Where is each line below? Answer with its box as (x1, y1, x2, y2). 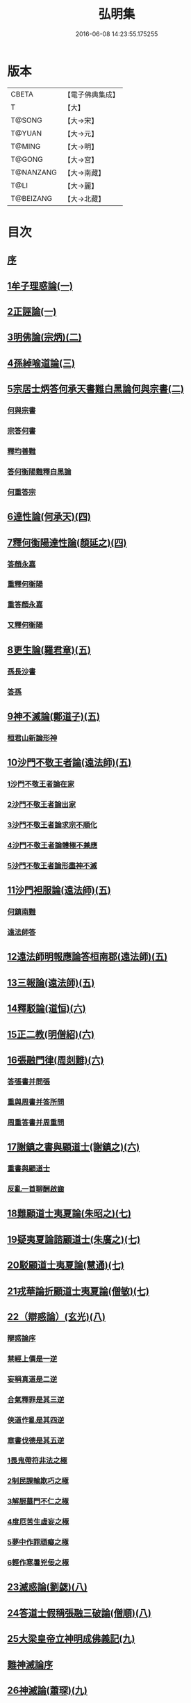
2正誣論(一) (7, 306, 57, 318)
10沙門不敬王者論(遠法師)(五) (7, 757, 132, 769)
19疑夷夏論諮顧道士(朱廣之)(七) (7, 1233, 141, 1245)
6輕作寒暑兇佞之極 (7, 1558, 69, 1567)
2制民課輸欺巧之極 (7, 1476, 69, 1486)
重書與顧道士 (7, 1164, 51, 1173)
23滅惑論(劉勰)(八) (7, 1581, 88, 1593)
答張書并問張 (7, 1077, 51, 1086)
